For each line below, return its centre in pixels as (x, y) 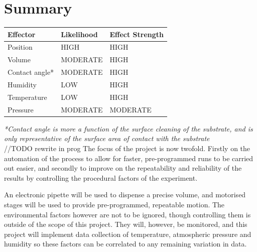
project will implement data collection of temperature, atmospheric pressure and (128, 234)
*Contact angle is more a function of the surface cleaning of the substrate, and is (128, 128)
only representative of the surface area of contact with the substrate (107, 138)
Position (20, 47)
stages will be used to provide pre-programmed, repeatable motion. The (114, 204)
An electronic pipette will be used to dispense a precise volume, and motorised (125, 195)
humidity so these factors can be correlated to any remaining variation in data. (125, 244)
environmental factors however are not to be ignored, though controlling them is (127, 214)
